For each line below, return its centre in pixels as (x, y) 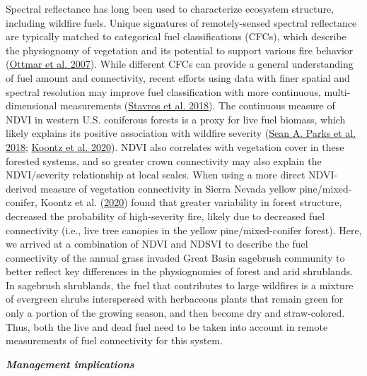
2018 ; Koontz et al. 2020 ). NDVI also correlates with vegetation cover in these (175, 146)
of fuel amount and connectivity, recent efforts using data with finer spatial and (178, 77)
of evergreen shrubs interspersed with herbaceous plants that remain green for (175, 299)
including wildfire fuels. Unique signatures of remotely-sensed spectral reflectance (181, 22)
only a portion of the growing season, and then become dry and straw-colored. (175, 313)
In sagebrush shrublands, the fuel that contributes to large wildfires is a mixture (180, 285)
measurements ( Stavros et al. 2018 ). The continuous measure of (198, 105)
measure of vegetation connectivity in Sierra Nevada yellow (168, 188)
